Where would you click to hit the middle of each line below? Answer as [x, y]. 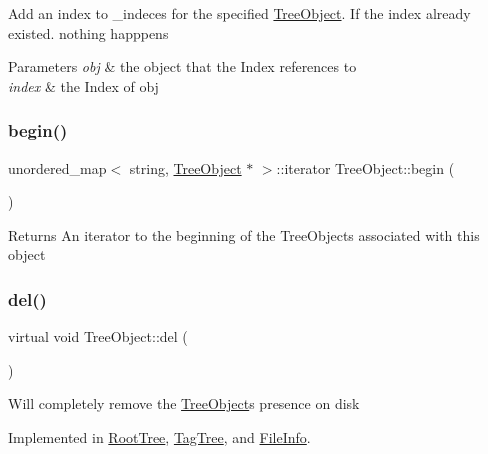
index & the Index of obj [83, 85]
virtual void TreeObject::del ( [98, 336]
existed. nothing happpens [88, 32]
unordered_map [57, 167]
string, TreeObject [185, 167]
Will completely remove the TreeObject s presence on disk [184, 403]
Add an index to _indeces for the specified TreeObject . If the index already [239, 13]
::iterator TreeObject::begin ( [365, 167]
